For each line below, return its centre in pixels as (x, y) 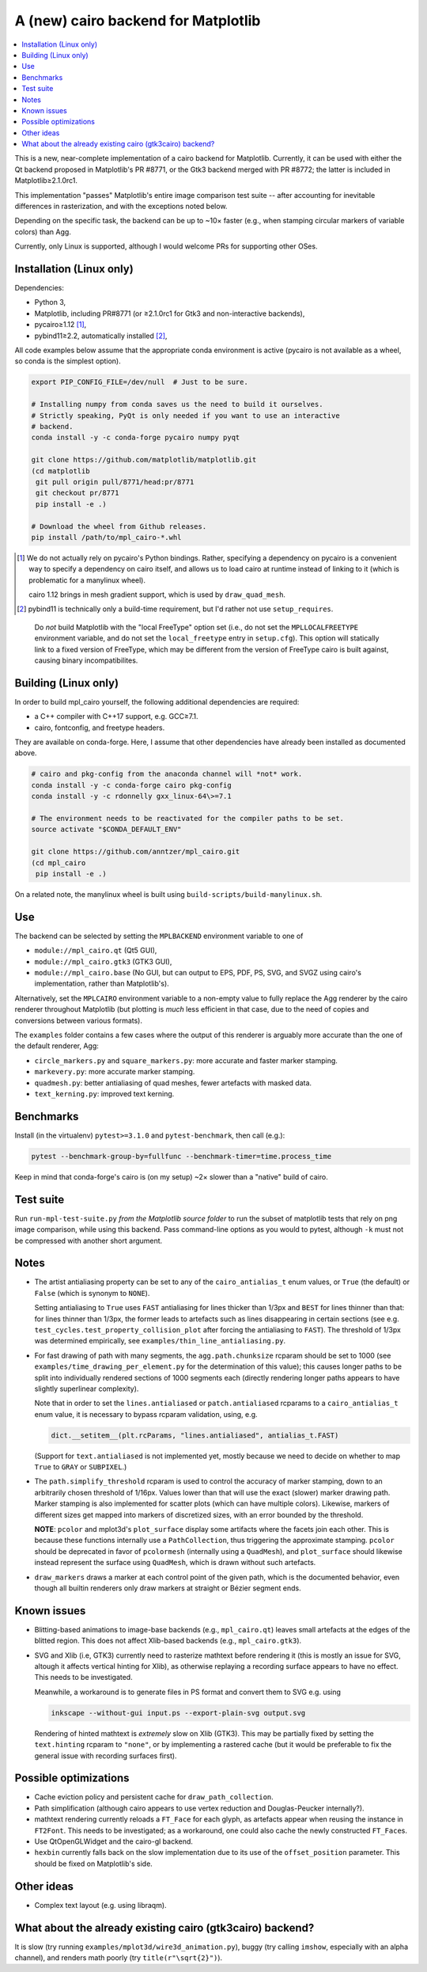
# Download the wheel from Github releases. (119, 526)
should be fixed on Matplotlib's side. (94, 1864)
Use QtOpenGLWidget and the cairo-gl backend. (114, 1841)
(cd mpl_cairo (59, 863)
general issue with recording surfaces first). (106, 1755)
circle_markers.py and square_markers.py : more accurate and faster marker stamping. (186, 1060)
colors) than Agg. (43, 232)
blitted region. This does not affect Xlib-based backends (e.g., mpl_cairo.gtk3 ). (168, 1641)
